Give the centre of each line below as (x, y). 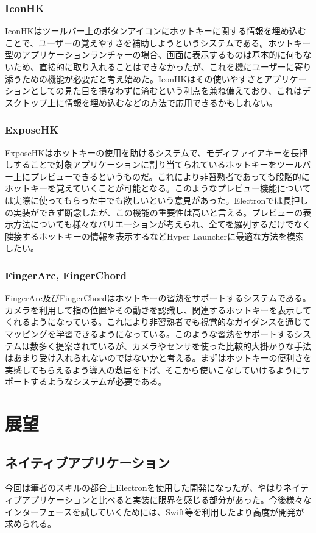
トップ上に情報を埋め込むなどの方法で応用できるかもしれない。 (149, 102)
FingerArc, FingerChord (66, 275)
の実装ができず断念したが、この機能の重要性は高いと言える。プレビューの (154, 212)
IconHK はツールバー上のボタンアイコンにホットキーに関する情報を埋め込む (156, 31)
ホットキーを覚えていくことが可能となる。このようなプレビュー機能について (158, 188)
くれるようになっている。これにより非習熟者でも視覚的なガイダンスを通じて (158, 322)
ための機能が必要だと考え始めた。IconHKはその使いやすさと (143, 78)
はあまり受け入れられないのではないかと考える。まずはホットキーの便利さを (158, 358)
